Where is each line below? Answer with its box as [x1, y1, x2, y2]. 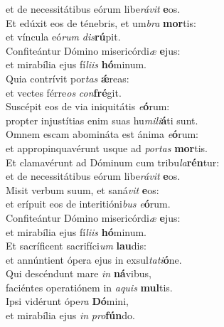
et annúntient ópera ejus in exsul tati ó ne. [6, 252, 182, 267]
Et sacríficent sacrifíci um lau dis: [6, 238, 146, 253]
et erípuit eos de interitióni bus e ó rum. [6, 196, 171, 211]
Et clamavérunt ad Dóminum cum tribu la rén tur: [6, 154, 220, 169]
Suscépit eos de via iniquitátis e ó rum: [6, 99, 170, 114]
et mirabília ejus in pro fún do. [6, 308, 135, 323]
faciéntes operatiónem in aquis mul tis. [6, 279, 173, 294]
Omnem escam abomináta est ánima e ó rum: [6, 127, 198, 141]
